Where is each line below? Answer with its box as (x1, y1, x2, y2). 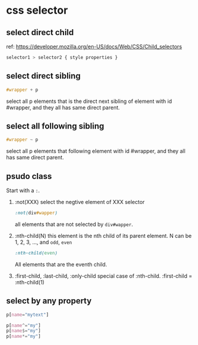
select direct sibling (6, 71, 81, 81)
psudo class (6, 171, 52, 181)
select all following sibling (6, 121, 105, 131)
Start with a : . (6, 187, 40, 194)
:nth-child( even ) (14, 250, 58, 256)
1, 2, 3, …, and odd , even (14, 239, 72, 246)
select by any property (6, 296, 92, 306)
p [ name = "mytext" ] (6, 312, 49, 318)
